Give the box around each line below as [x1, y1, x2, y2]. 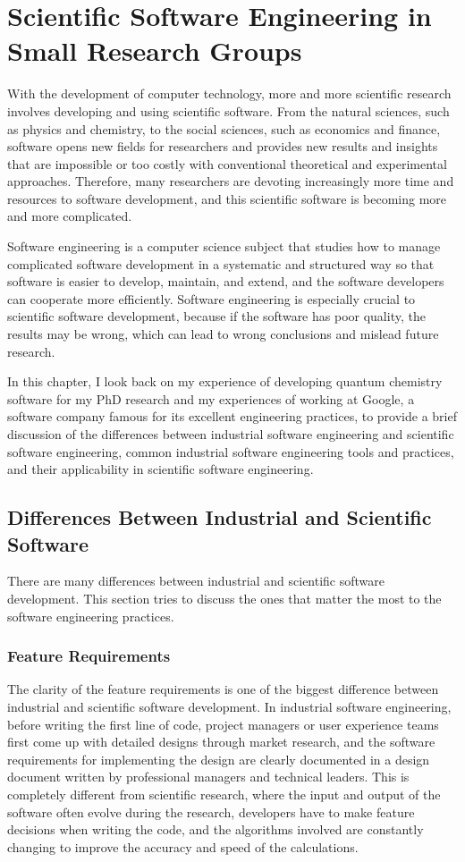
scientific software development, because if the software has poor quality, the [7, 307, 426, 325]
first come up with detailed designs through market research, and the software [7, 732, 435, 751]
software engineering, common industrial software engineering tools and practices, [7, 442, 454, 461]
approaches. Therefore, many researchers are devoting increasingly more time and [7, 172, 454, 190]
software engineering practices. [7, 606, 174, 625]
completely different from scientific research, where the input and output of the [7, 784, 441, 803]
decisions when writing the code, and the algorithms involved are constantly [7, 820, 424, 839]
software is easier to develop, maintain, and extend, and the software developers [7, 272, 444, 291]
